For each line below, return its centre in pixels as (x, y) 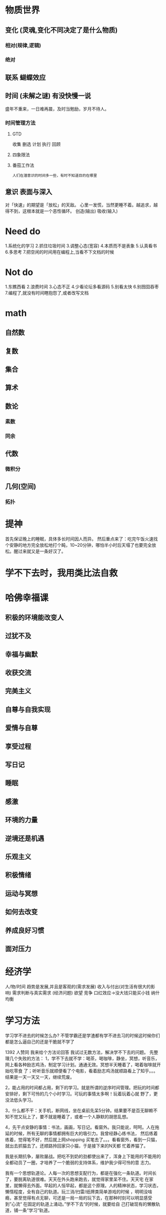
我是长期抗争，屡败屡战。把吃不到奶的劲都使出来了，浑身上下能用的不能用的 (83, 1156)
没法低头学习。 (20, 1100)
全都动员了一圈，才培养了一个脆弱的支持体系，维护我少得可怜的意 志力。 (79, 1162)
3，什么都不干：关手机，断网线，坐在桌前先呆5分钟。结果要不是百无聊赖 (79, 1110)
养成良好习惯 (25, 930)
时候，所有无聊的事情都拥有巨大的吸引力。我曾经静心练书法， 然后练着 (86, 1133)
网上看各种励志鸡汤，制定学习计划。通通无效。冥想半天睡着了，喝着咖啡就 (81, 1064)
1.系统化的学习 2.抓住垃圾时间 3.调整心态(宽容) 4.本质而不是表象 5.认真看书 (81, 245)
